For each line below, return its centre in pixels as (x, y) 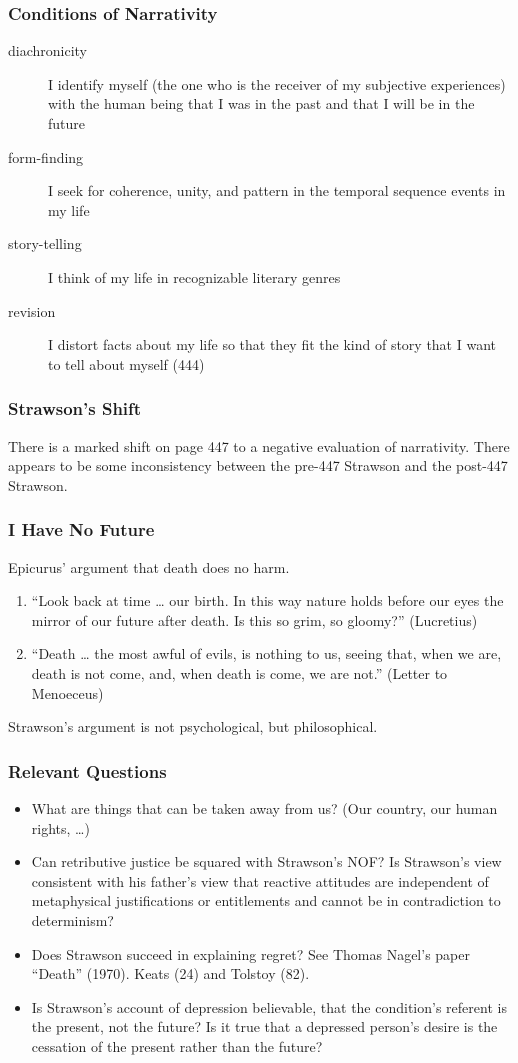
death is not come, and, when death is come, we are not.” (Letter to (239, 672)
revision (32, 310)
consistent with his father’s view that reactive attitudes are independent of (260, 880)
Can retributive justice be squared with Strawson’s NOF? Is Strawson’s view (266, 861)
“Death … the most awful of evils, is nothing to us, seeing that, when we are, (266, 653)
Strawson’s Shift (75, 408)
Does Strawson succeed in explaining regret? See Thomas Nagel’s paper (250, 953)
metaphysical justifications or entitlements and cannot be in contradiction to (266, 900)
